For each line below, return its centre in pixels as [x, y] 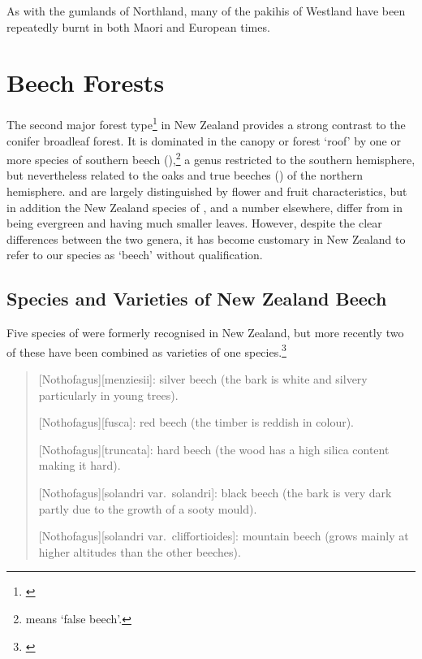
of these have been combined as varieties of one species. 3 [146, 350]
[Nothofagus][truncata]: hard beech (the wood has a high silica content [214, 449]
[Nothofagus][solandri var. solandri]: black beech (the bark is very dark [215, 492]
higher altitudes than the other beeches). [140, 551]
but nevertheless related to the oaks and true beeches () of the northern [185, 175]
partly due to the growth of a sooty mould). [148, 508]
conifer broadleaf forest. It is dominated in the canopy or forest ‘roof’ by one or [204, 140]
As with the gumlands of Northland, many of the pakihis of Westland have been [206, 11]
